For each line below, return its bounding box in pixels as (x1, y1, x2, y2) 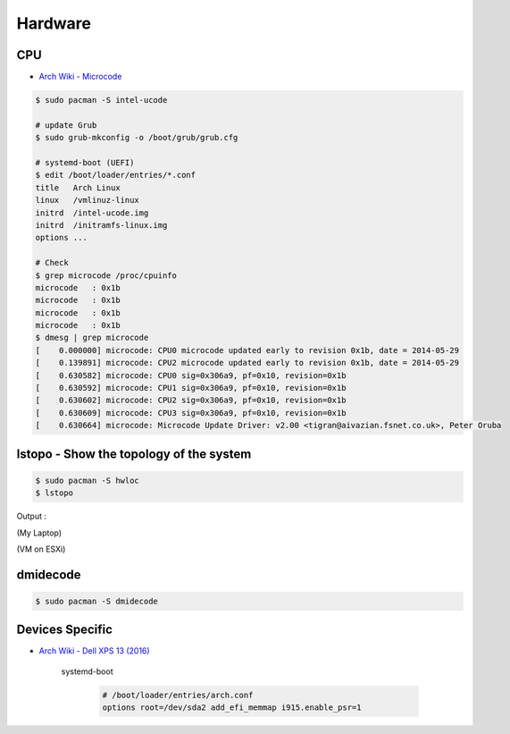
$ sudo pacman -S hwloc (35, 475, 140, 485)
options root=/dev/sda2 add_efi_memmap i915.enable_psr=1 (102, 703, 362, 713)
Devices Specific (16, 622, 113, 637)
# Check (35, 257, 69, 268)
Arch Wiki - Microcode (38, 72, 122, 82)
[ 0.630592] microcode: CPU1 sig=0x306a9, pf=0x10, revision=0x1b (35, 383, 347, 393)
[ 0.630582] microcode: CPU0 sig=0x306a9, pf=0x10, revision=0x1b (35, 370, 347, 380)
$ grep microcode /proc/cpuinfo (35, 270, 178, 281)
